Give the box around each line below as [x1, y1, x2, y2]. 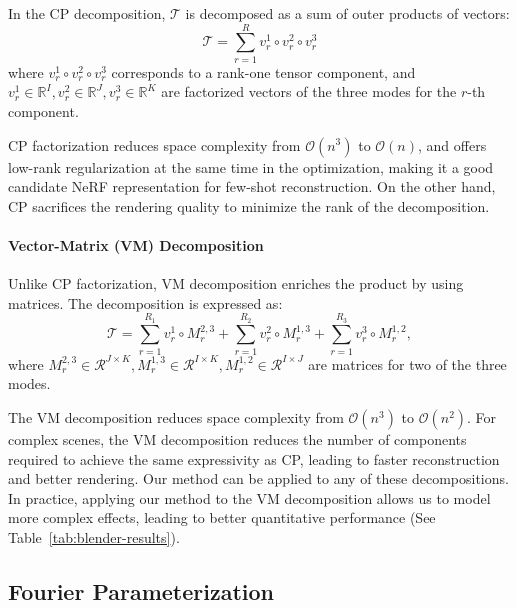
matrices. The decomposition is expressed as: [8, 292, 283, 313]
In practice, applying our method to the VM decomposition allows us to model [8, 487, 491, 508]
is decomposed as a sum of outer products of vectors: [185, 3, 510, 23]
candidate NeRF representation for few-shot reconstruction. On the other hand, [8, 176, 496, 197]
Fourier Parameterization [8, 575, 275, 606]
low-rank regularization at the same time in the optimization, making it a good [8, 156, 494, 177]
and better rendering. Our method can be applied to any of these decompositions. [8, 468, 509, 489]
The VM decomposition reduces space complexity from [8, 406, 344, 427]
